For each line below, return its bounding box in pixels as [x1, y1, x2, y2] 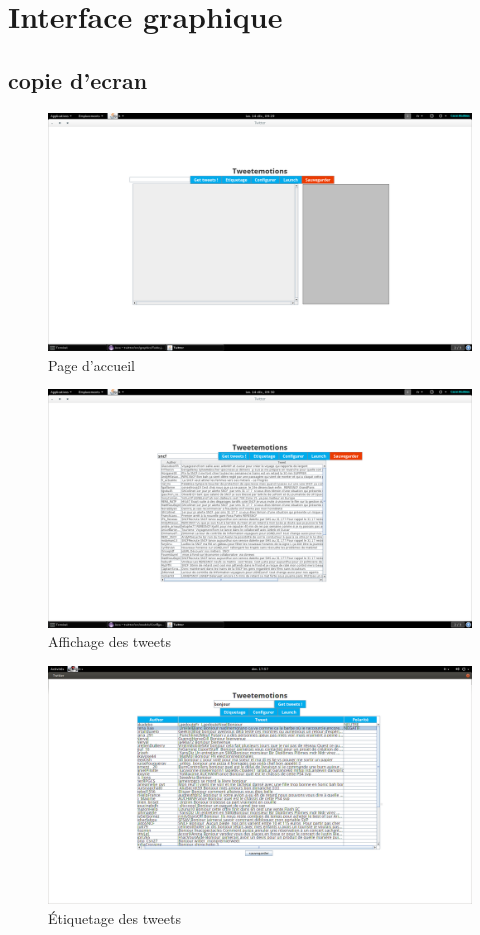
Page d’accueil [48, 354, 135, 375]
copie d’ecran [8, 64, 148, 95]
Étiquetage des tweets [48, 908, 181, 929]
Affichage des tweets [48, 631, 171, 652]
